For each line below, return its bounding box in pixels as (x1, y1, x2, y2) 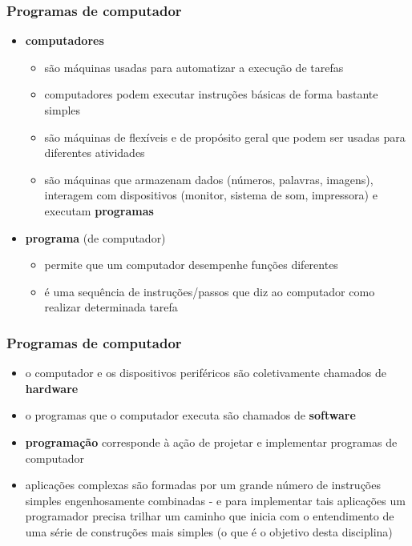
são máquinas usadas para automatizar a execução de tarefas (44, 58, 344, 75)
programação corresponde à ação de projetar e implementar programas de (25, 433, 398, 450)
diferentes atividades (44, 144, 145, 161)
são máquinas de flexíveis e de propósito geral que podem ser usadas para (44, 128, 406, 145)
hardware (25, 379, 79, 396)
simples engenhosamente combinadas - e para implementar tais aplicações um (25, 492, 406, 508)
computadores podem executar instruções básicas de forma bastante (44, 86, 378, 102)
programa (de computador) (25, 229, 166, 246)
